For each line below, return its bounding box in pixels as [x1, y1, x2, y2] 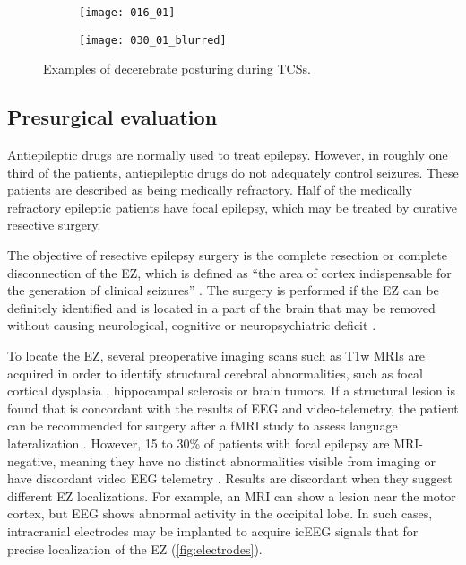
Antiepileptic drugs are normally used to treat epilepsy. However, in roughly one [7, 145, 448, 164]
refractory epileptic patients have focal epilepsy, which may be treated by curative [7, 197, 458, 216]
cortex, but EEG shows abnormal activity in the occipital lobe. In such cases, [7, 504, 433, 523]
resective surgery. [7, 215, 101, 234]
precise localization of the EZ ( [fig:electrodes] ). [7, 539, 263, 558]
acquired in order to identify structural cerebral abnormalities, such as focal [7, 363, 423, 382]
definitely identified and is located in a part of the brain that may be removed [7, 298, 436, 317]
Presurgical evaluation [7, 103, 218, 131]
